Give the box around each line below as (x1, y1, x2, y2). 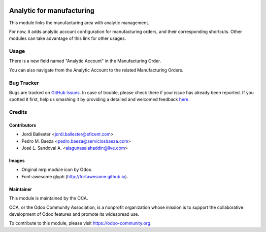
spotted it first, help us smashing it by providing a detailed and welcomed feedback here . (9, 97, 190, 102)
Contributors (9, 122, 36, 128)
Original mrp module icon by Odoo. (21, 166, 93, 172)
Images (9, 158, 25, 164)
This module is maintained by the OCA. (9, 195, 88, 201)
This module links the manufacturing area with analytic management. (9, 20, 150, 26)
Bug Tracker (9, 79, 39, 86)
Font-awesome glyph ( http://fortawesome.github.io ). (21, 173, 128, 179)
